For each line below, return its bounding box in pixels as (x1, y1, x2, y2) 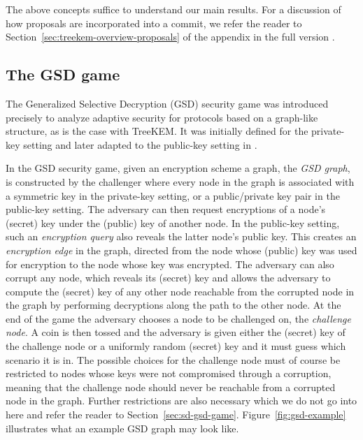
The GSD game (6, 64, 120, 85)
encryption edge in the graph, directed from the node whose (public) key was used (6, 242, 357, 257)
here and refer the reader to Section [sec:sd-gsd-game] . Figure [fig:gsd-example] (6, 407, 346, 422)
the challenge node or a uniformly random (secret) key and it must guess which (6, 339, 346, 353)
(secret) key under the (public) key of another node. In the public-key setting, (6, 215, 340, 230)
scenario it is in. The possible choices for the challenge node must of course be (6, 352, 341, 367)
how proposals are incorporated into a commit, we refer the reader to (6, 15, 302, 30)
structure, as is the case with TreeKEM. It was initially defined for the (6, 124, 308, 138)
